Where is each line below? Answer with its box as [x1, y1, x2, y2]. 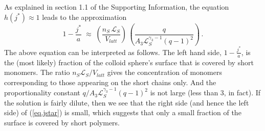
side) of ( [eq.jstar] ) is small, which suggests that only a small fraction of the [4, 107, 241, 118]
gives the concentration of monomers [107, 67, 222, 77]
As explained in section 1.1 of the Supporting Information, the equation [4, 2, 229, 12]
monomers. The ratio [4, 67, 70, 77]
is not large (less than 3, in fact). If [150, 87, 261, 98]
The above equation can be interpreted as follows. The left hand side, [4, 46, 222, 57]
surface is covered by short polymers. [4, 117, 120, 127]
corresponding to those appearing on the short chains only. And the [4, 76, 216, 87]
